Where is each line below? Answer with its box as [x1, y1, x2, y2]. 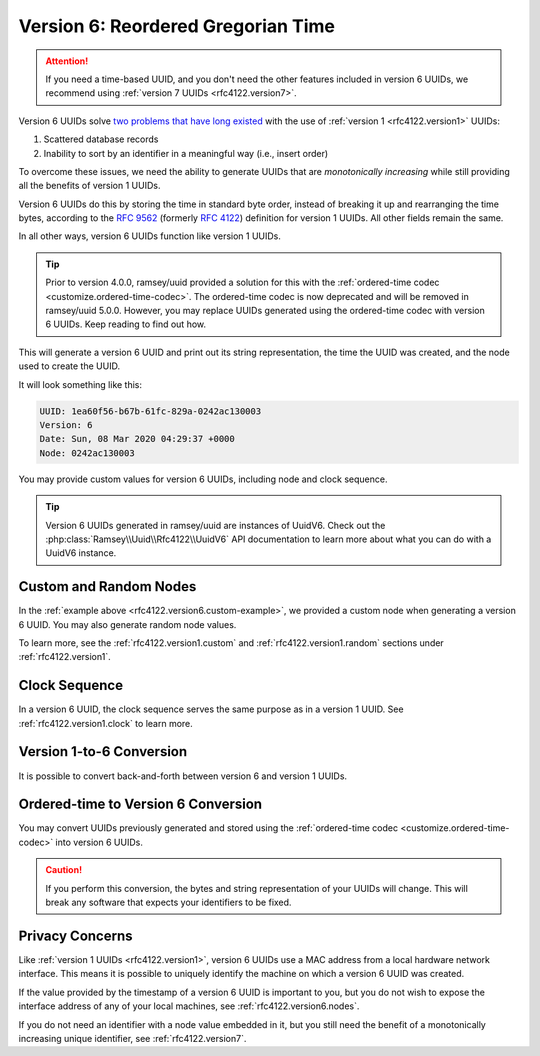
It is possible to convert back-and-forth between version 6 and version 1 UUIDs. [18, 770, 348, 782]
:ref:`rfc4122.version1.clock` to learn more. [18, 717, 194, 729]
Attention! [45, 55, 89, 67]
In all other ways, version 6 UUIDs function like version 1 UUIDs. [18, 230, 282, 242]
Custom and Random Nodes [18, 578, 197, 595]
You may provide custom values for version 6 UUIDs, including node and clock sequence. [18, 473, 388, 485]
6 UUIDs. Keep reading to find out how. [45, 318, 207, 330]
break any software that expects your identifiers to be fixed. [45, 896, 292, 909]
